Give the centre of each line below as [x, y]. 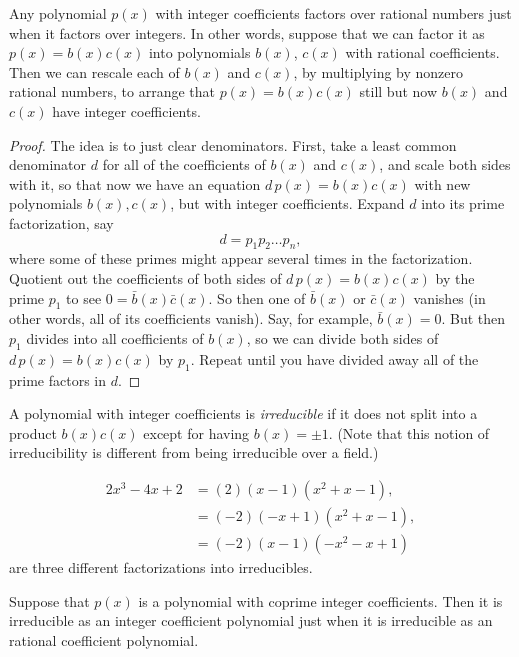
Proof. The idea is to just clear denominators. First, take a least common [233, 144]
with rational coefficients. [422, 52]
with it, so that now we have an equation [135, 183]
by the [455, 277]
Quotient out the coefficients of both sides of [145, 277]
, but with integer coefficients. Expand [287, 203]
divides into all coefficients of [115, 337]
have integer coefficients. [126, 110]
